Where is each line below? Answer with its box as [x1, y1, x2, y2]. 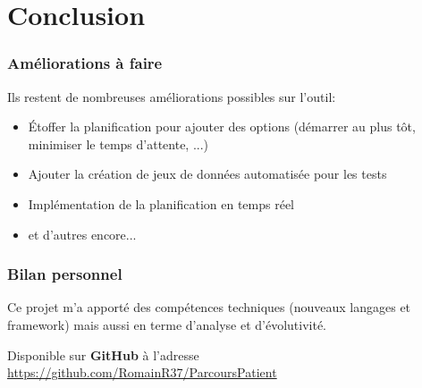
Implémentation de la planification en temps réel [28, 194, 295, 213]
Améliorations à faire [7, 52, 163, 74]
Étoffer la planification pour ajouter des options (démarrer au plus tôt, [28, 117, 416, 136]
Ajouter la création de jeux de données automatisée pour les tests [28, 164, 387, 183]
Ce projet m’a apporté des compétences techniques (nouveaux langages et [7, 298, 411, 316]
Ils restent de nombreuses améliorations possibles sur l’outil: [7, 87, 336, 105]
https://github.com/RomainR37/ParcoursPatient [7, 363, 277, 382]
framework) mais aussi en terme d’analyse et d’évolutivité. [7, 315, 327, 333]
